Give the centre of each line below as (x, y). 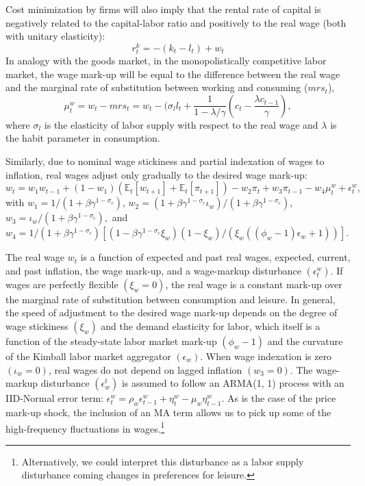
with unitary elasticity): (55, 36)
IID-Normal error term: (55, 398)
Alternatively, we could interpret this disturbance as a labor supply (163, 461)
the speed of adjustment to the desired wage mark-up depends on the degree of (172, 312)
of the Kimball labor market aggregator (88, 356)
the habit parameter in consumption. (83, 138)
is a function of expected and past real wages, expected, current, (215, 257)
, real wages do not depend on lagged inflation (145, 369)
